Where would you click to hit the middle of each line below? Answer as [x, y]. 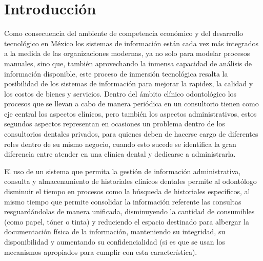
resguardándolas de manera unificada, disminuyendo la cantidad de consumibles [129, 211]
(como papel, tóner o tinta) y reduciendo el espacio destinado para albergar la [127, 221]
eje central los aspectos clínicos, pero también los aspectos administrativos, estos [130, 113]
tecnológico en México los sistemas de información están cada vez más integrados [131, 43]
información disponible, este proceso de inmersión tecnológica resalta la [116, 73]
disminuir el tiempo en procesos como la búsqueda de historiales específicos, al [127, 191]
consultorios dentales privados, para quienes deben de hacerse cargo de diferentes [131, 134]
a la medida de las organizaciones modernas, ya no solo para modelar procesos [127, 53]
